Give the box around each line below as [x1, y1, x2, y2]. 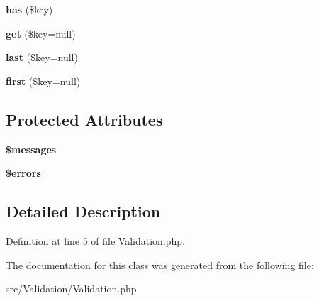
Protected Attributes [6, 108, 163, 130]
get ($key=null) [6, 26, 76, 40]
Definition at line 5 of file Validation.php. [6, 233, 186, 248]
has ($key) [6, 2, 53, 16]
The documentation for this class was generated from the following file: [6, 257, 314, 272]
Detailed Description [6, 200, 161, 222]
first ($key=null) [6, 73, 81, 88]
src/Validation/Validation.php [6, 281, 137, 296]
